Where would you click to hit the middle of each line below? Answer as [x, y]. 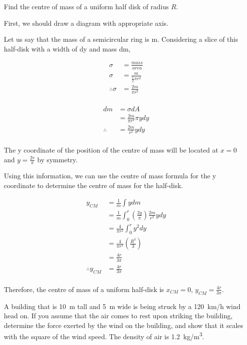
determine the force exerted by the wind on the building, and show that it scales [124, 325]
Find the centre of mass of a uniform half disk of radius [86, 6]
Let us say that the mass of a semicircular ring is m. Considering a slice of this [121, 39]
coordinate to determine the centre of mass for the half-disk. [94, 185]
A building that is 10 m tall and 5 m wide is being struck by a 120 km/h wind [122, 306]
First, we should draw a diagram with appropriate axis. [86, 23]
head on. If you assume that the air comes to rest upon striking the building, [118, 316]
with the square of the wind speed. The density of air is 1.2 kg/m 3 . [104, 336]
